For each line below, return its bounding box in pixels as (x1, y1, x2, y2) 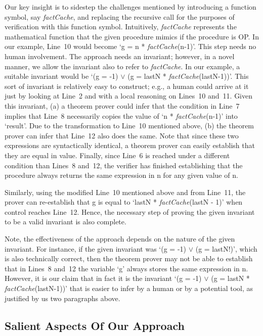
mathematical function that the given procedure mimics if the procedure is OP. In (5, 31, 259, 41)
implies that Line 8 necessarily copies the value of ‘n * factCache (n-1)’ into (5, 110, 238, 121)
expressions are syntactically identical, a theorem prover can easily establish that (5, 140, 255, 151)
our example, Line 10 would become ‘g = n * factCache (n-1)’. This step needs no (5, 41, 256, 52)
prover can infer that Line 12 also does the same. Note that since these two (5, 130, 239, 140)
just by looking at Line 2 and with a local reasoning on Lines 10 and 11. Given (5, 90, 253, 101)
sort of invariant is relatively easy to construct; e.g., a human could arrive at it (5, 80, 249, 91)
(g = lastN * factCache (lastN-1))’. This (127, 71, 249, 81)
